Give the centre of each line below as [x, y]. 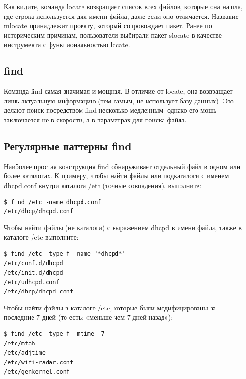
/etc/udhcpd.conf [32, 282]
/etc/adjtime [25, 353]
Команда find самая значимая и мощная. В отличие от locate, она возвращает [118, 91]
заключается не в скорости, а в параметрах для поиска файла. [95, 119]
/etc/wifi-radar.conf [39, 362]
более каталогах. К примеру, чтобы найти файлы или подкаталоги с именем [116, 176]
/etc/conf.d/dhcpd [33, 263]
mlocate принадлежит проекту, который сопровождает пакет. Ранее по [108, 26]
